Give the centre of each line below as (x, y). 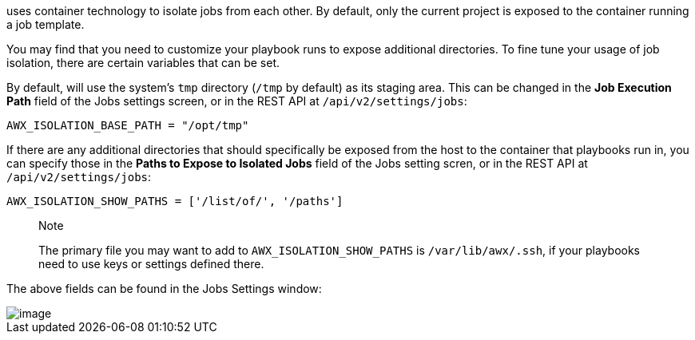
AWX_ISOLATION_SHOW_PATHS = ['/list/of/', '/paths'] (175, 201)
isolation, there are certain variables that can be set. (143, 63)
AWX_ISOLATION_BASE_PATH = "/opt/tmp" (128, 125)
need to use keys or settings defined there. (151, 264)
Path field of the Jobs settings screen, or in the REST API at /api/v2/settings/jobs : (237, 101)
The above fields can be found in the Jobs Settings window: (164, 289)
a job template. (46, 24)
